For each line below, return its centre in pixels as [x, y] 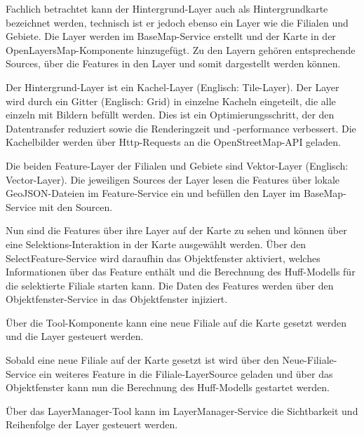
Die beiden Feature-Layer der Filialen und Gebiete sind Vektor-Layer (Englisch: [177, 165]
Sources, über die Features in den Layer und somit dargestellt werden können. [173, 63]
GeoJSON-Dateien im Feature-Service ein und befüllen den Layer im [153, 193]
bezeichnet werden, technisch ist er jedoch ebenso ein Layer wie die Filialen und [177, 22]
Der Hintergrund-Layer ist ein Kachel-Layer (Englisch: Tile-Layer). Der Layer [173, 87]
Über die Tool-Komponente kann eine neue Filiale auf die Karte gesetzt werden [176, 322]
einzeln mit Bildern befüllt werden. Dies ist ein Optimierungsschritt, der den [170, 115]
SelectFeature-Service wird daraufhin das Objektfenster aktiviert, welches [163, 258]
